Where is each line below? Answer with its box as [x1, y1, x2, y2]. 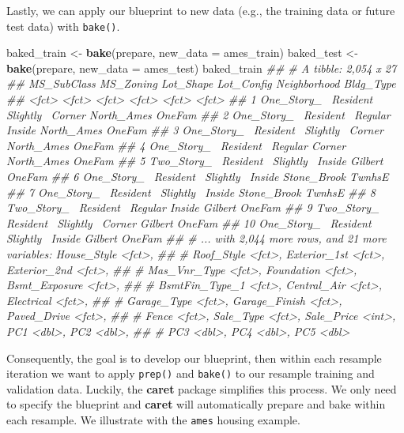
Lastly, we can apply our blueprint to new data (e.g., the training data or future [6, 2, 395, 18]
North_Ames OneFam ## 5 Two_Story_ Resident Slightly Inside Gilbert [6, 152, 383, 169]
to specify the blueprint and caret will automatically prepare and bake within [6, 396, 386, 412]
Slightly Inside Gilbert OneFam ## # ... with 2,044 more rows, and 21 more [6, 230, 387, 247]
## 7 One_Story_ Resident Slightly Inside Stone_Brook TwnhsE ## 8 [6, 183, 376, 200]
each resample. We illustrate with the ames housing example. [6, 411, 300, 427]
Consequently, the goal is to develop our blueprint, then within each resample [6, 349, 382, 366]
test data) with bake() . [6, 17, 120, 34]
